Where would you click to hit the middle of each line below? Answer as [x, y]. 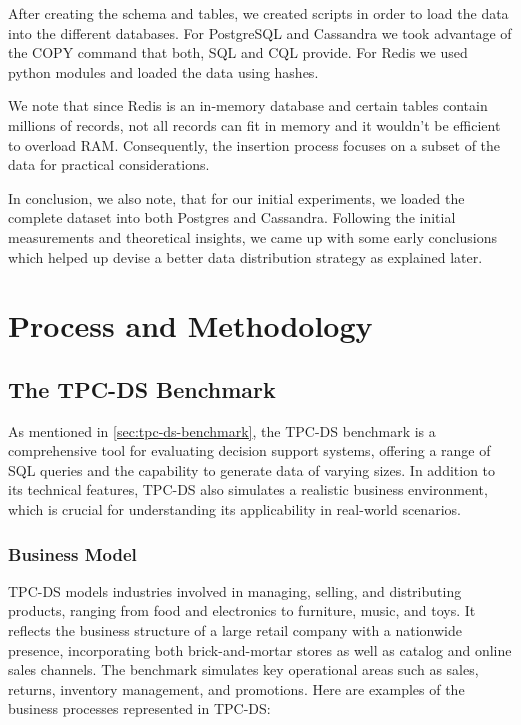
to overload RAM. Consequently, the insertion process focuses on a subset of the [254, 144]
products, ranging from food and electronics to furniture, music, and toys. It [242, 610]
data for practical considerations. [109, 164]
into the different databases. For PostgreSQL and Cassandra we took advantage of [260, 32]
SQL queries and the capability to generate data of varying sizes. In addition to [252, 469]
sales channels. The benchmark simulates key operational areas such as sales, [243, 669]
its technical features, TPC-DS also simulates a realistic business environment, [248, 489]
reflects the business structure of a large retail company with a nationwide [235, 630]
